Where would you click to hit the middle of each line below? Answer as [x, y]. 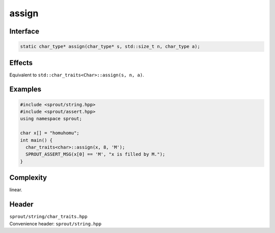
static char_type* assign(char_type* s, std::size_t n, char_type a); [110, 47]
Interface [24, 31]
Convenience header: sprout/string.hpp [56, 223]
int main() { [36, 140]
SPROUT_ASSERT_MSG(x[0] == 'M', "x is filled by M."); [95, 154]
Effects [21, 63]
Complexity [28, 178]
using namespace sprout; [51, 119]
